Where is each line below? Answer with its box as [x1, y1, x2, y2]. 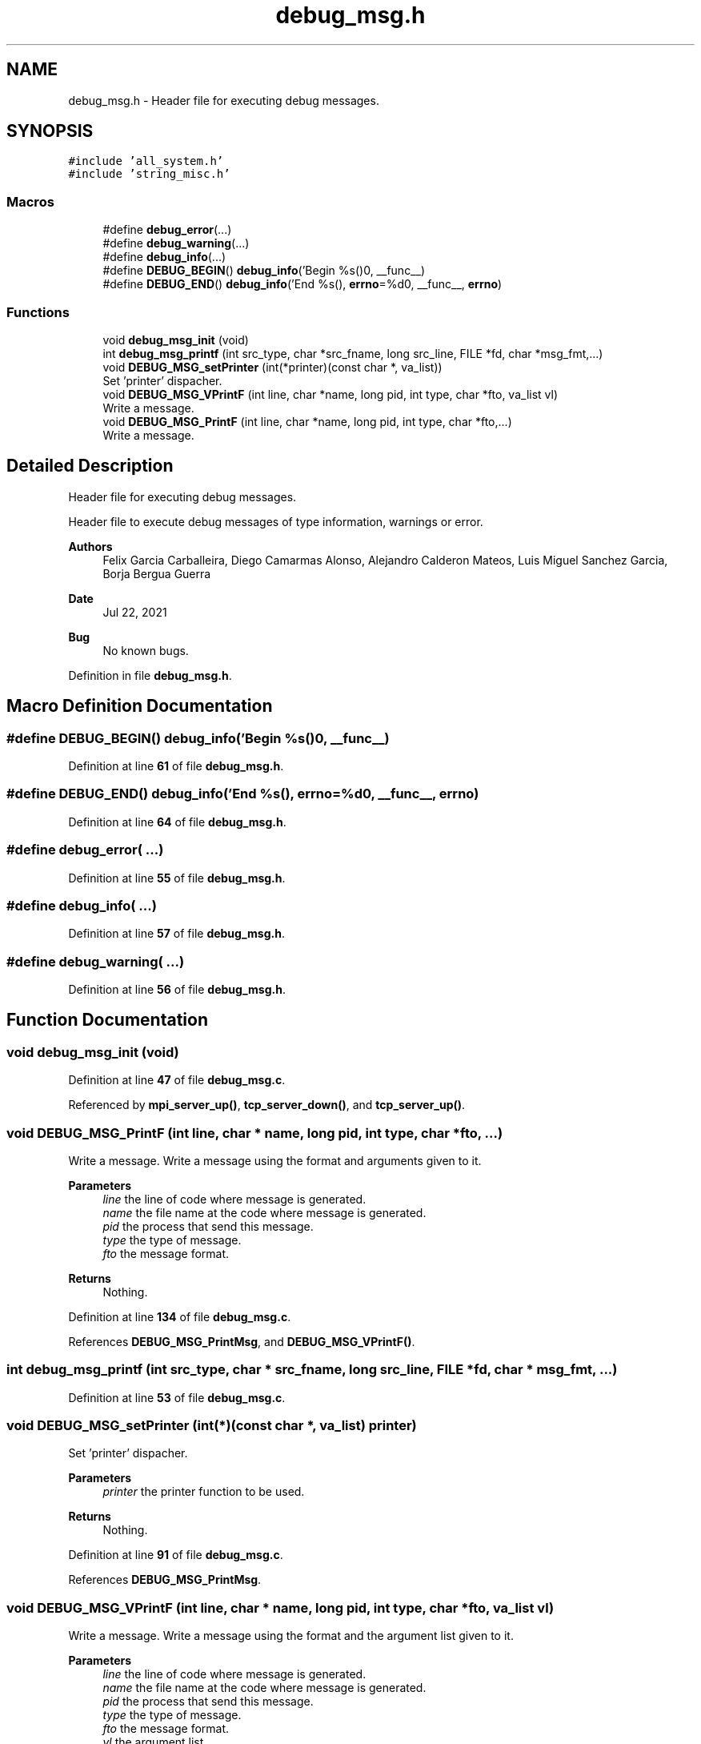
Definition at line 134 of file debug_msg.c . [68, 1309, 291, 1324]
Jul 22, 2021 [102, 605, 167, 619]
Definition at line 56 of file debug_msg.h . [68, 983, 286, 996]
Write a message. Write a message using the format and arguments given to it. [68, 1153, 482, 1167]
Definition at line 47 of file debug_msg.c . [68, 1073, 286, 1087]
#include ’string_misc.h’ [68, 167, 230, 181]
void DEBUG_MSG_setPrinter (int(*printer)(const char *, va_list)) [102, 360, 443, 374]
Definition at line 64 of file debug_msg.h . [68, 814, 286, 829]
